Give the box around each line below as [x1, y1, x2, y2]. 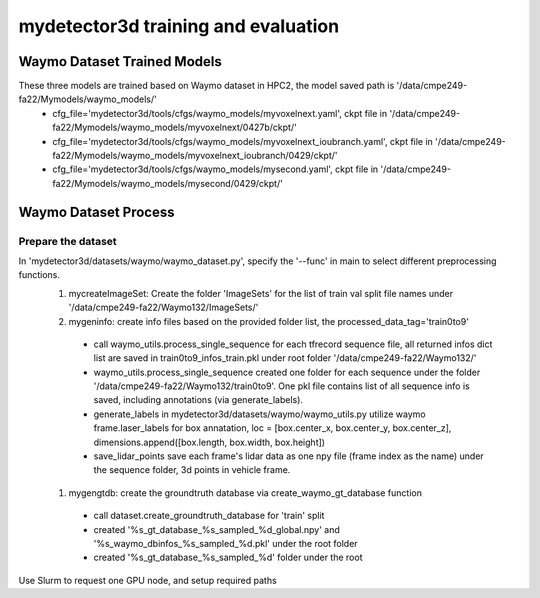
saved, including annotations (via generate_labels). [93, 394, 304, 406]
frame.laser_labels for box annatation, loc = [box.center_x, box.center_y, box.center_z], [93, 422, 452, 434]
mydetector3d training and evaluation [18, 15, 340, 37]
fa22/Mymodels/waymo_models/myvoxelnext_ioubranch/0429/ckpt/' [52, 150, 338, 162]
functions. [18, 269, 60, 281]
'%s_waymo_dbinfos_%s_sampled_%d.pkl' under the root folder [93, 537, 359, 549]
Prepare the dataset [18, 234, 117, 248]
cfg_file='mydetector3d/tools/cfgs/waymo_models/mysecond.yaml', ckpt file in [52, 163, 379, 175]
